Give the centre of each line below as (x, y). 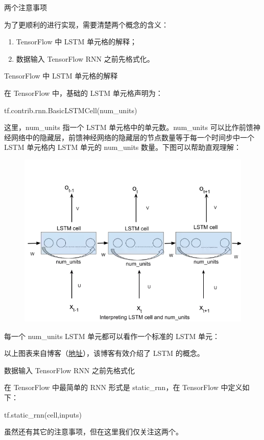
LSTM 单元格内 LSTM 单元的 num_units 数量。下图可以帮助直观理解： (123, 147)
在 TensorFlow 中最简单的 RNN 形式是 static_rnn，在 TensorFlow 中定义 (123, 387)
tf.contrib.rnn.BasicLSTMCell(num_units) (71, 110)
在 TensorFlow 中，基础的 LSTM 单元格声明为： (83, 93)
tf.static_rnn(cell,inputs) (43, 414)
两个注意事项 (26, 7)
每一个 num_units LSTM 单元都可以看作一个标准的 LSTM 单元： (112, 336)
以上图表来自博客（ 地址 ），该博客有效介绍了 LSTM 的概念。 (104, 353)
